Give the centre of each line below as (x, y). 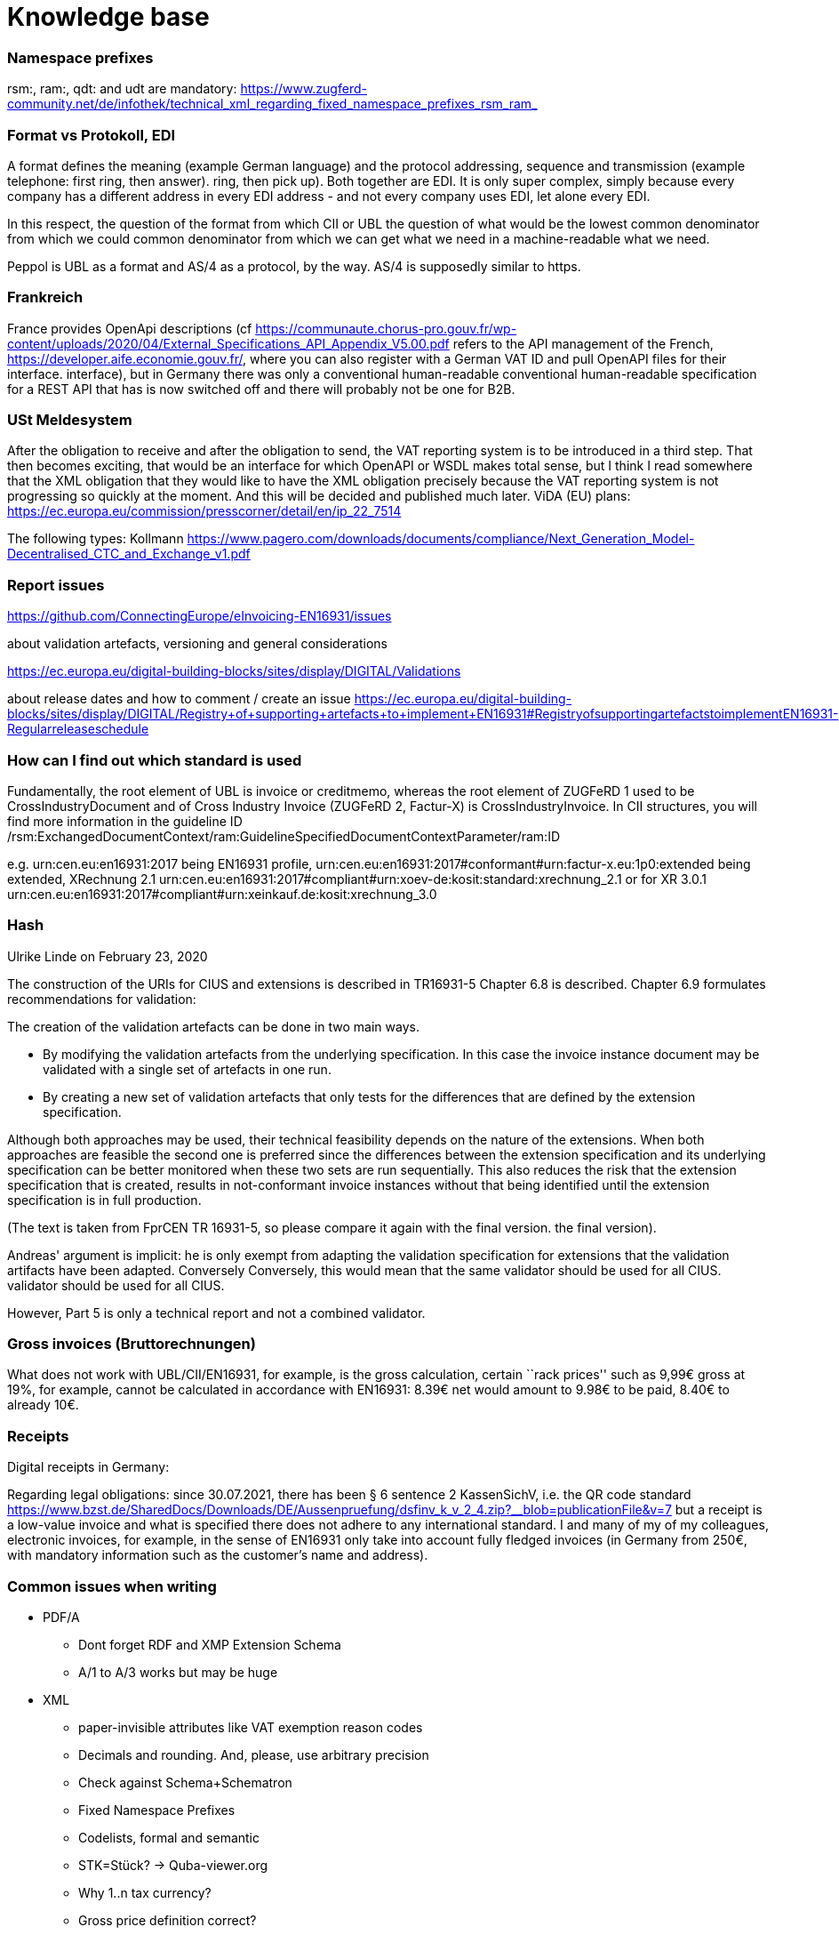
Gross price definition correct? (168, 1920)
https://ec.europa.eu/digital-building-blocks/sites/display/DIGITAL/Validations (234, 671)
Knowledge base (108, 17)
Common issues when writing (112, 1586)
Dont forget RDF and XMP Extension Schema (210, 1644)
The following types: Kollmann (96, 539)
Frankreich (45, 297)
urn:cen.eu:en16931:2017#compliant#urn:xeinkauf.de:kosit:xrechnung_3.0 (222, 894)
